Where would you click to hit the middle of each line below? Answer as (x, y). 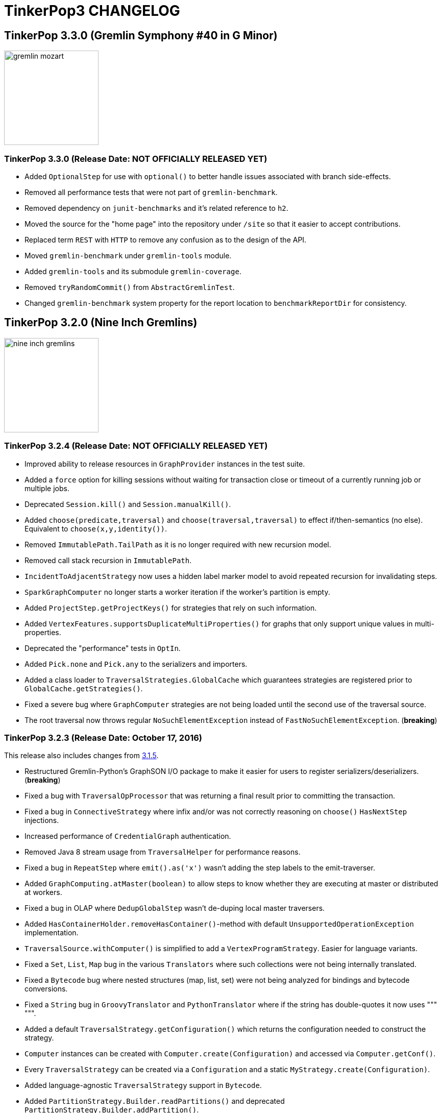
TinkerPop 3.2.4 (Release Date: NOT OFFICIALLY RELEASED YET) (136, 446)
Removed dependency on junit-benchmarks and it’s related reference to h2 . (156, 208)
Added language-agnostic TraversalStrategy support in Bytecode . (143, 1085)
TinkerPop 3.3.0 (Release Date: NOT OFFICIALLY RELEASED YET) (136, 159)
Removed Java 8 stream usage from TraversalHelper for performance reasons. (163, 852)
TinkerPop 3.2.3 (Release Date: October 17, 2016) (103, 737)
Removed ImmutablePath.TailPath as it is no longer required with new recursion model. (178, 544)
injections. (42, 820)
